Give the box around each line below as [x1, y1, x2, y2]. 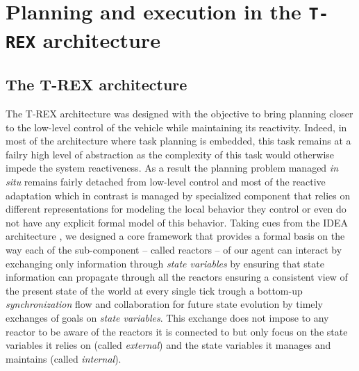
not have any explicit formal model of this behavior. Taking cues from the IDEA [6, 215, 349, 229]
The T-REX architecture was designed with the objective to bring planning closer [6, 106, 353, 121]
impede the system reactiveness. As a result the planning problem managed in [6, 160, 338, 175]
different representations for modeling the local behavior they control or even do [6, 201, 347, 216]
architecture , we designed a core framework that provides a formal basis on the [6, 229, 345, 243]
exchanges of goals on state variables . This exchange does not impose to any [6, 310, 329, 324]
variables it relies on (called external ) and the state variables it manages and [6, 338, 331, 352]
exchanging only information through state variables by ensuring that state [6, 256, 324, 270]
